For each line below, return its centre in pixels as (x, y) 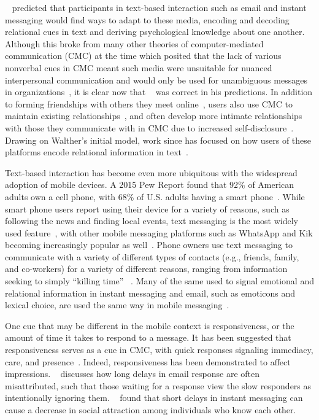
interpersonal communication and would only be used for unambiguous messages (156, 80)
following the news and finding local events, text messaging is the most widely (152, 221)
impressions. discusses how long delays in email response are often (133, 374)
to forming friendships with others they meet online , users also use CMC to (149, 103)
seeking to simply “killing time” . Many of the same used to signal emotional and (159, 281)
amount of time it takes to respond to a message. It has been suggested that (148, 337)
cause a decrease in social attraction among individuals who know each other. (151, 410)
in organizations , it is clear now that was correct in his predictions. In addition (159, 92)
